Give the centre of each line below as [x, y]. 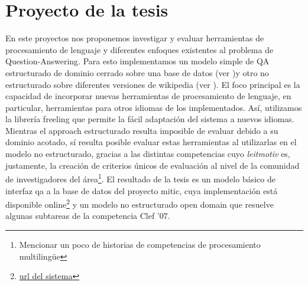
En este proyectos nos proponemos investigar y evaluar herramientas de [135, 38]
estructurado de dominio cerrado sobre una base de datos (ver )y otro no [137, 72]
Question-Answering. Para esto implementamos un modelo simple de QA [137, 61]
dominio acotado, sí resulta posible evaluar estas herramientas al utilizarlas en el [151, 142]
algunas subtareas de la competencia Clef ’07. [88, 216]
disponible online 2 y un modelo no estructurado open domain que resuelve [140, 203]
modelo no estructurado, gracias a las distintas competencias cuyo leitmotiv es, [148, 154]
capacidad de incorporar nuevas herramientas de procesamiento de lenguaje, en [148, 96]
